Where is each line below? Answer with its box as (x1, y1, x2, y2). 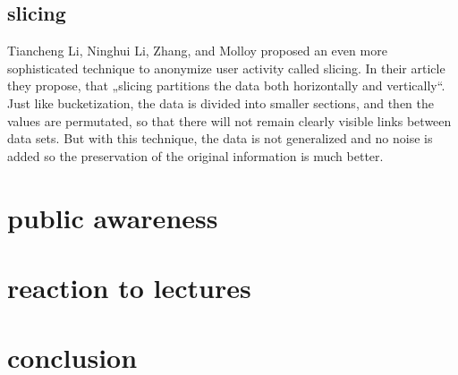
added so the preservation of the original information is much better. (7, 146, 384, 165)
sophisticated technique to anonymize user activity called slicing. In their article (7, 58, 445, 77)
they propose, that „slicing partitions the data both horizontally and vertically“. (7, 76, 445, 95)
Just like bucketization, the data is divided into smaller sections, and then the (7, 93, 435, 112)
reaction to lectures (7, 268, 251, 305)
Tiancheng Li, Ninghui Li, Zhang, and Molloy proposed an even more (7, 41, 387, 60)
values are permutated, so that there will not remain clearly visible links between (7, 111, 452, 130)
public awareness (7, 199, 218, 235)
